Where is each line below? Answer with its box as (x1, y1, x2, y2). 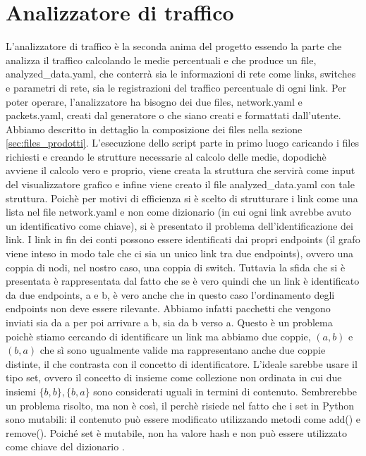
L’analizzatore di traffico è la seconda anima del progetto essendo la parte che (6, 39, 342, 54)
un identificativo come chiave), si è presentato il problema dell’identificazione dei (6, 218, 353, 233)
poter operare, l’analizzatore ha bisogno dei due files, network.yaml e (6, 94, 303, 109)
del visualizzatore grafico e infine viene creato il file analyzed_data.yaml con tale (6, 177, 355, 192)
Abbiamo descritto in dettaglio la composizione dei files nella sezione (6, 121, 303, 136)
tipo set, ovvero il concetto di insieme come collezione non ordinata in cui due (6, 370, 342, 385)
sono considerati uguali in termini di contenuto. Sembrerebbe (93, 383, 358, 398)
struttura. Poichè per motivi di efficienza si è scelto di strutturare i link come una (6, 190, 358, 205)
